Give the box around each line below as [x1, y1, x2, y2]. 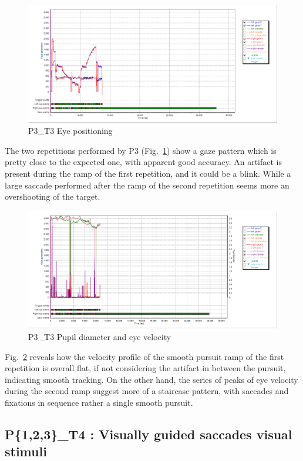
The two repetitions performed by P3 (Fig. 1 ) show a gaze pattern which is [5, 144, 277, 156]
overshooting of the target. [5, 190, 100, 203]
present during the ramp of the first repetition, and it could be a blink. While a [5, 167, 291, 179]
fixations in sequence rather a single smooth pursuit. [5, 396, 193, 408]
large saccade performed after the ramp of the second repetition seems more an [5, 179, 289, 191]
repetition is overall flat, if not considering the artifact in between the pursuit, [5, 362, 286, 374]
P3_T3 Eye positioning [28, 124, 113, 137]
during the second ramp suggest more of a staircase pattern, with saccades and [5, 385, 289, 397]
